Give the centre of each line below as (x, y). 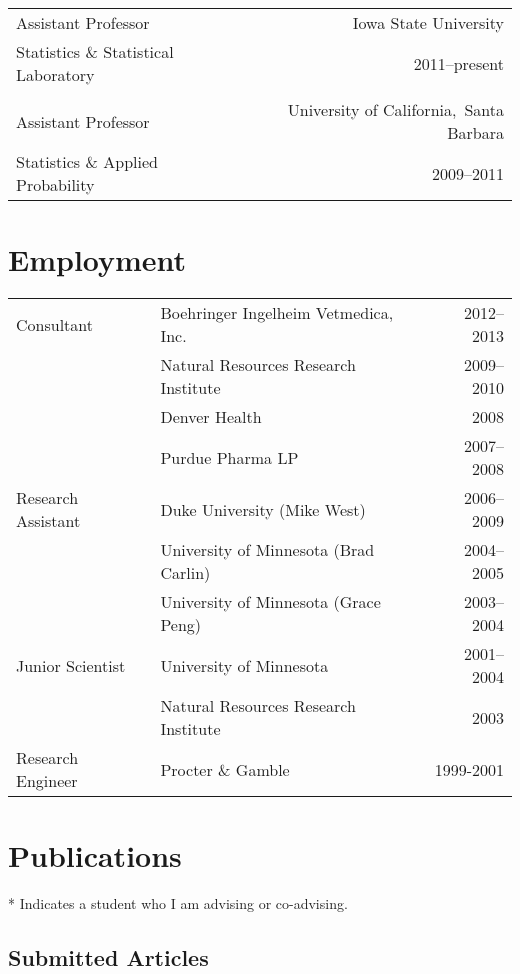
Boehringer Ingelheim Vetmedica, (277, 313)
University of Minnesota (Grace (270, 602)
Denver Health (211, 417)
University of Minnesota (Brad (267, 550)
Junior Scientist (71, 665)
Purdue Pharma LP (229, 457)
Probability (55, 184)
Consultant (54, 324)
